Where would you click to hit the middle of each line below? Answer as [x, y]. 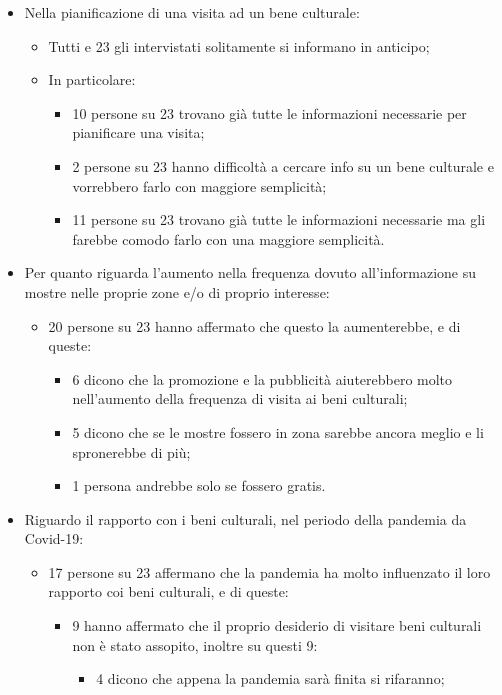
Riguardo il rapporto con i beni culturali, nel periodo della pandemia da [245, 518]
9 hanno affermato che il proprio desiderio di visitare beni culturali [277, 625]
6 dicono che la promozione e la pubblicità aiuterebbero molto [262, 378]
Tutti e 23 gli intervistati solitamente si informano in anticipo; [239, 45]
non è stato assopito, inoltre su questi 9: [195, 644]
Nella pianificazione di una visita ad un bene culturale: [192, 12]
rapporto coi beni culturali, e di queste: [168, 591]
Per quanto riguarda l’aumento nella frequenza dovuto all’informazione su [250, 272]
